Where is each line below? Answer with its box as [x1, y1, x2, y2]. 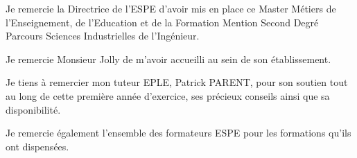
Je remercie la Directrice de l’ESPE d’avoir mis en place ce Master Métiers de [6, 1, 336, 15]
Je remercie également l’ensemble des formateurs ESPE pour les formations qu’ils [6, 125, 351, 140]
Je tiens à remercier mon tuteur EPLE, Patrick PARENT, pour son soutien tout [6, 75, 348, 89]
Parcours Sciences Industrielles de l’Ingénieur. [6, 28, 200, 43]
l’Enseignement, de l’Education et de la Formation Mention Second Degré [6, 15, 319, 29]
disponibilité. [6, 102, 61, 116]
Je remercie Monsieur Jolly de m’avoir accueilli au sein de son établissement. [6, 51, 331, 66]
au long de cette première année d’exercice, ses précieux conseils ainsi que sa [6, 88, 330, 103]
